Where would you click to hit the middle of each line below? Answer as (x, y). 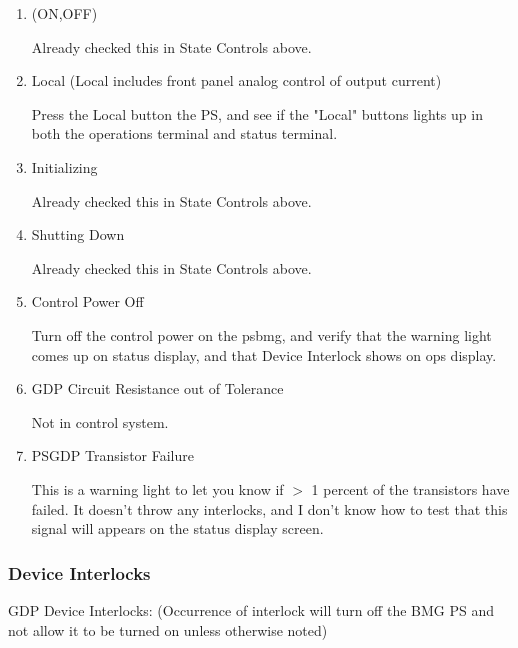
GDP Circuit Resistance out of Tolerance (157, 388)
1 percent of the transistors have (410, 488)
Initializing (64, 166)
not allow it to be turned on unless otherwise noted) (168, 629)
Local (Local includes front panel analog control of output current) (236, 80)
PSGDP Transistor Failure (112, 455)
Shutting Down (78, 234)
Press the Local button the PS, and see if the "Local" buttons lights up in (257, 113)
